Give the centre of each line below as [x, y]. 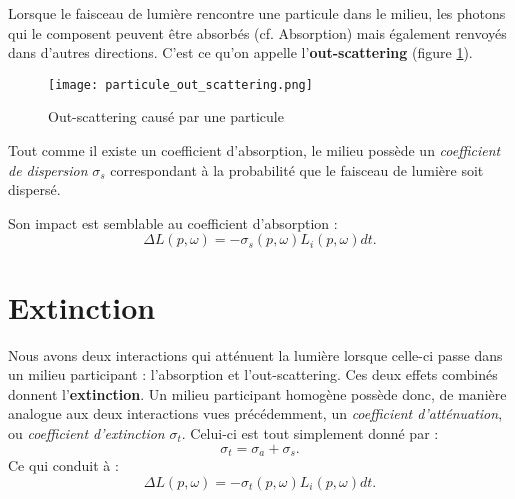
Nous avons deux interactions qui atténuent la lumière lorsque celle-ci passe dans [255, 354]
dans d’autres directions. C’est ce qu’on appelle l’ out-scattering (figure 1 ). [240, 52]
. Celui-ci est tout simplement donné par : [310, 432]
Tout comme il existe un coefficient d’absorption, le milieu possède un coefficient [254, 150]
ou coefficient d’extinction [86, 432]
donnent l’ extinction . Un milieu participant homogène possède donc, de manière [257, 393]
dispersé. [34, 189]
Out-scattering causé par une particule [166, 116]
